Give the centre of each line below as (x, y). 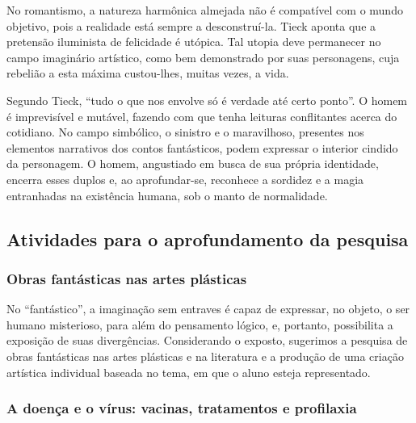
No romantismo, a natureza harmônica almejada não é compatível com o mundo (205, 10)
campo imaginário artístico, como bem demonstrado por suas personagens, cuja (203, 57)
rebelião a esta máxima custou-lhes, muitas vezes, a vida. (148, 73)
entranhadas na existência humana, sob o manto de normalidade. (167, 195)
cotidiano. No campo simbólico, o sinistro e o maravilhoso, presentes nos (185, 132)
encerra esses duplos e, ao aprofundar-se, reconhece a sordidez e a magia (185, 179)
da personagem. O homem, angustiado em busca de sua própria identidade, (193, 163)
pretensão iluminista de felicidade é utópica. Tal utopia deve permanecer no (194, 42)
